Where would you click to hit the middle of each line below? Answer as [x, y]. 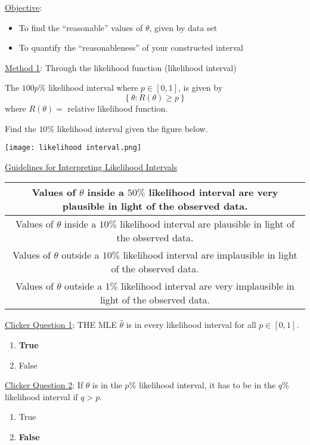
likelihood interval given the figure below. [132, 128]
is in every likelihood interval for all [191, 325]
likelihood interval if [41, 396]
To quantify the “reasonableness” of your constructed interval [131, 47]
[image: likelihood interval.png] [73, 148]
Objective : [24, 7]
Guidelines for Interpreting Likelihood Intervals [91, 166]
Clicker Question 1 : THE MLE [61, 325]
